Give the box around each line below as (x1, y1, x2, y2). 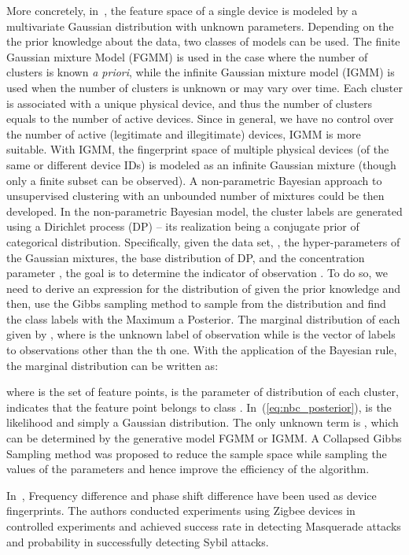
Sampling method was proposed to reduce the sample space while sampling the (6, 445, 387, 461)
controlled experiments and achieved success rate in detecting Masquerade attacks (6, 518, 401, 534)
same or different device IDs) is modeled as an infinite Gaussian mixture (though (6, 156, 396, 172)
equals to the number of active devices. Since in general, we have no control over (6, 110, 394, 127)
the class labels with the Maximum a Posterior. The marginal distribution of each (6, 310, 400, 327)
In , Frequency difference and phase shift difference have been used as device (6, 487, 377, 503)
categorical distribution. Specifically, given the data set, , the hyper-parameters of (6, 233, 400, 250)
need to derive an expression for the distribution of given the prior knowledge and (6, 279, 401, 296)
